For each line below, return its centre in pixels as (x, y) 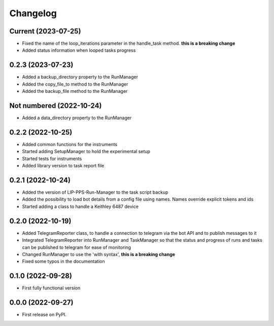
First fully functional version (51, 288)
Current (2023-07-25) (45, 31)
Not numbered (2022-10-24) (56, 106)
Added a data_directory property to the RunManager (77, 118)
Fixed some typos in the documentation (63, 262)
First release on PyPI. (44, 315)
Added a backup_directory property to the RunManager (80, 77)
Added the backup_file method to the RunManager (75, 91)
